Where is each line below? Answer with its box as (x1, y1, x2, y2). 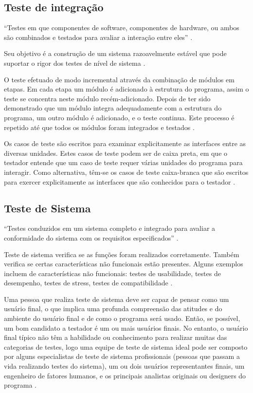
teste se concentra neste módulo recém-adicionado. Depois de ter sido (4, 93, 211, 103)
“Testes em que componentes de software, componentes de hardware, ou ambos (4, 22, 239, 33)
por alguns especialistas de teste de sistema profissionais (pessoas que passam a (4, 351, 240, 361)
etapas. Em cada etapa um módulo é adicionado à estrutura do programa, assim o (4, 84, 249, 94)
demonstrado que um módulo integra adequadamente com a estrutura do (4, 103, 222, 113)
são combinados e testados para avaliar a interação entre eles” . (4, 32, 193, 42)
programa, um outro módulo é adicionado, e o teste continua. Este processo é (4, 112, 235, 122)
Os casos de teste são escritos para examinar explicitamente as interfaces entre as (4, 138, 246, 149)
